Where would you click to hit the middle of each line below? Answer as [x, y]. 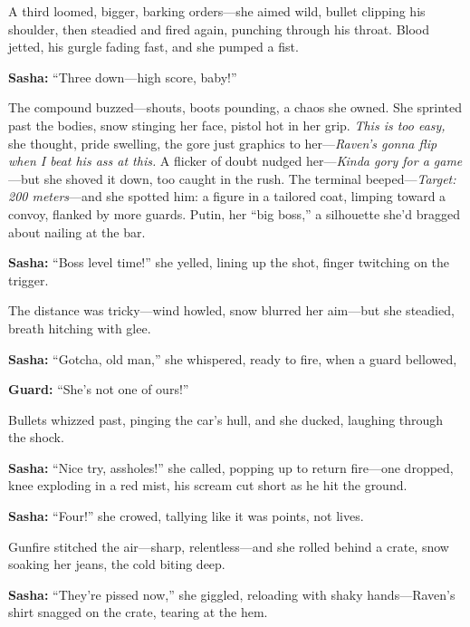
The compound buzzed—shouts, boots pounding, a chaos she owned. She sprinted [235, 107]
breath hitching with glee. [80, 328]
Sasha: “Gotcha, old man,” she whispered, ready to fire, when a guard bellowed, [233, 358]
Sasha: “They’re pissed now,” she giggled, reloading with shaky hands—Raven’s [232, 594]
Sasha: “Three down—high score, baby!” [123, 77]
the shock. [36, 437]
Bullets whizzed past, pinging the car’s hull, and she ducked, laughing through [226, 419]
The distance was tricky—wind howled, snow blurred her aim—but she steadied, [231, 310]
